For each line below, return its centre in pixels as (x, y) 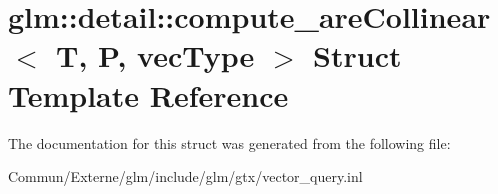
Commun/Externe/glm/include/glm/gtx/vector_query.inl (185, 176)
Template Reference (148, 94)
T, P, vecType (155, 55)
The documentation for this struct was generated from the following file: (229, 142)
